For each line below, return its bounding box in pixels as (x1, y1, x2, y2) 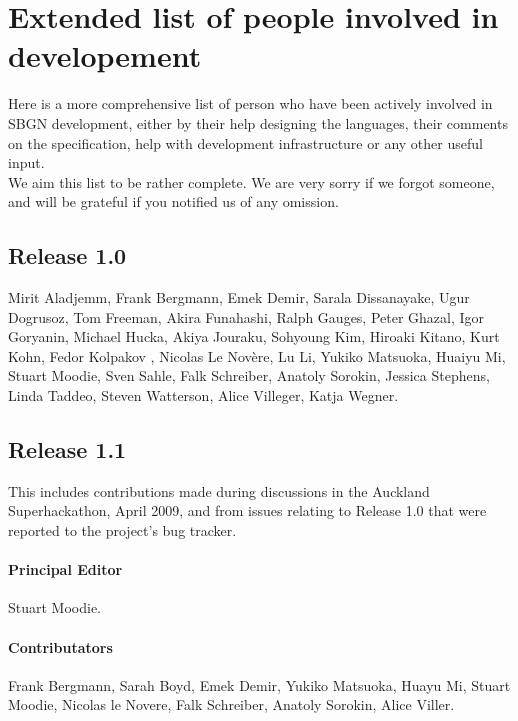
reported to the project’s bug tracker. (8, 520, 237, 541)
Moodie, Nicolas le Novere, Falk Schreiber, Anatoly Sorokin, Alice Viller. (8, 694, 455, 715)
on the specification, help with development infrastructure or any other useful (8, 132, 483, 153)
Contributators (8, 636, 113, 657)
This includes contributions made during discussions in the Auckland (8, 480, 430, 501)
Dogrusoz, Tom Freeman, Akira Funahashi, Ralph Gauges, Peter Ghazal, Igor (8, 306, 485, 327)
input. (8, 152, 45, 173)
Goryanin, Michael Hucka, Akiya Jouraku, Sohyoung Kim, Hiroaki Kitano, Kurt (8, 326, 500, 347)
